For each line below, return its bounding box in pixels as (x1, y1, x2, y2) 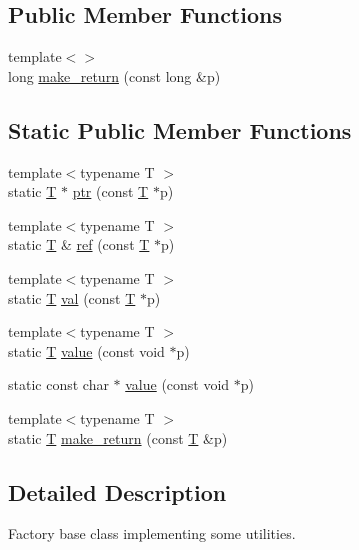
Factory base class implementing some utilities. (8, 523, 296, 544)
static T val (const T (8, 287, 136, 308)
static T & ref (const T (8, 234, 150, 255)
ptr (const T (72, 181, 149, 202)
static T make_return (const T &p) (8, 427, 228, 448)
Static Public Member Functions (8, 114, 352, 145)
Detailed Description (8, 476, 227, 507)
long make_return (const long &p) (8, 65, 221, 86)
